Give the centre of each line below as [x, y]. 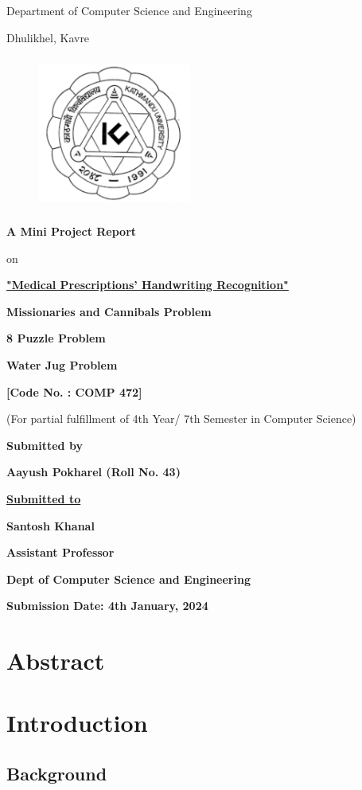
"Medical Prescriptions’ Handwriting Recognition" [148, 285]
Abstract [56, 661]
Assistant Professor [60, 552]
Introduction [77, 723]
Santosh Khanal [51, 525]
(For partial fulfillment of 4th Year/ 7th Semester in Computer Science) [181, 418]
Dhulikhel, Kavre [48, 37]
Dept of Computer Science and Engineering [128, 579]
